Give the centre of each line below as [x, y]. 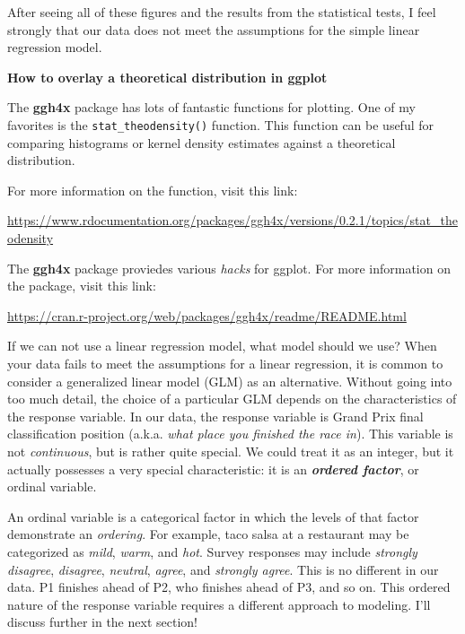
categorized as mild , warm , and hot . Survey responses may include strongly [212, 551]
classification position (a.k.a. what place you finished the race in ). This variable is [230, 434]
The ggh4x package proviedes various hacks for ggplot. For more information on [229, 268]
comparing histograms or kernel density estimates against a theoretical [202, 142]
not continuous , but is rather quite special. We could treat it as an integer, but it [231, 451]
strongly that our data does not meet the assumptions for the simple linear [214, 29]
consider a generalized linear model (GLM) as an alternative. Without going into [230, 381]
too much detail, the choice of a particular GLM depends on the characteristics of [232, 399]
